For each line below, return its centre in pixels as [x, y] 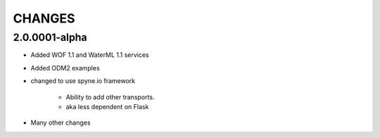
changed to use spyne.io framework [83, 81]
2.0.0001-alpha [50, 37]
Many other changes [61, 123]
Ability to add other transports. [110, 97]
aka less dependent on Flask [107, 106]
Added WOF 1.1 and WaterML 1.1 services [90, 55]
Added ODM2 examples [65, 68]
